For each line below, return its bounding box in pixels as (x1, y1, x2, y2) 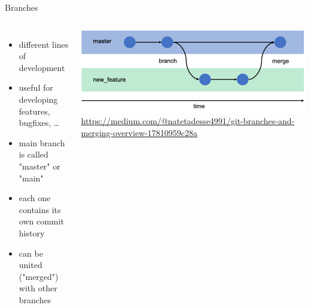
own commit (19, 215, 64, 227)
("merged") (19, 270, 59, 282)
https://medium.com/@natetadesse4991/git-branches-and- (81, 115, 295, 127)
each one (19, 192, 51, 204)
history (19, 226, 45, 239)
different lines (19, 38, 69, 50)
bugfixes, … (19, 116, 60, 129)
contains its (19, 203, 61, 215)
